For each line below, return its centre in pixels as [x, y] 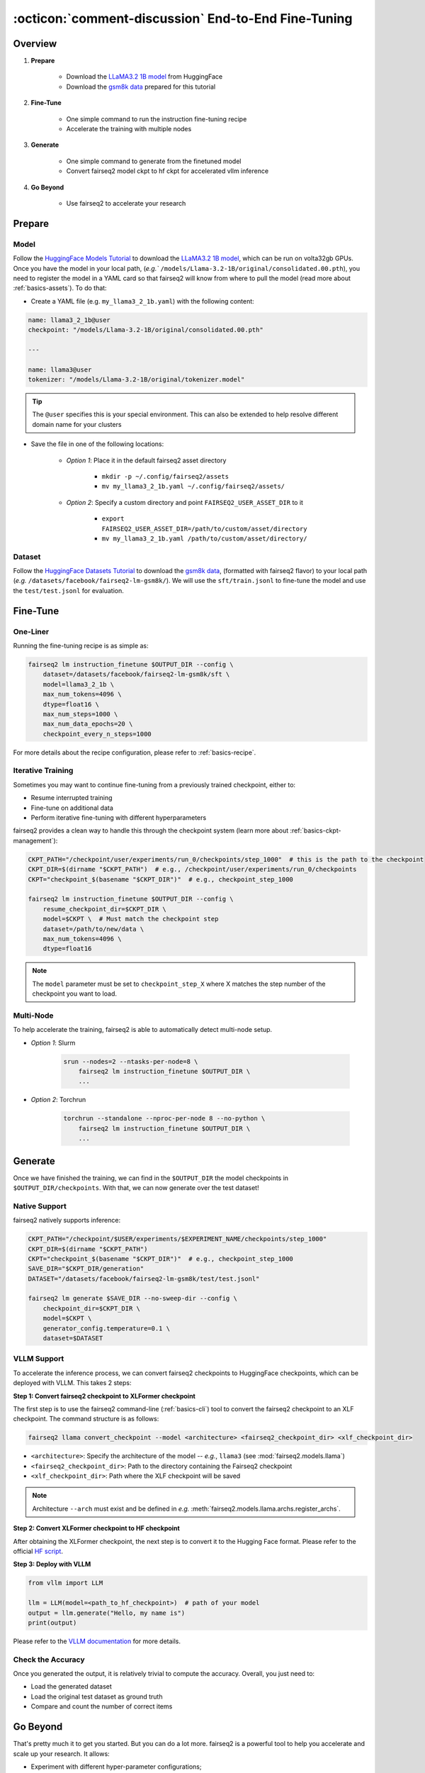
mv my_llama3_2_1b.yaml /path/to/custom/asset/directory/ [204, 538]
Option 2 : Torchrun [58, 1100]
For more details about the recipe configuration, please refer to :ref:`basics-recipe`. [135, 752]
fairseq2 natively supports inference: [67, 1221]
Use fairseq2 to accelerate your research [126, 203]
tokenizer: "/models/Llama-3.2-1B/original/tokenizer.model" [136, 380]
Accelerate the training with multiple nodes [129, 129]
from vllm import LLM [66, 1583]
